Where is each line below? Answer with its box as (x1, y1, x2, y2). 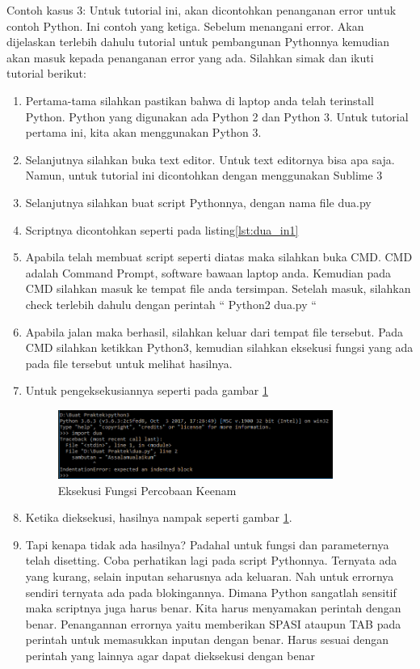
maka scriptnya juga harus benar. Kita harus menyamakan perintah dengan (25, 599, 401, 616)
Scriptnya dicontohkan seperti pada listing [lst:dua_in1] (25, 221, 299, 238)
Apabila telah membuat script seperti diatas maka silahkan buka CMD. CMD (25, 248, 413, 265)
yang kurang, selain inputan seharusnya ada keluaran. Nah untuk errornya (25, 568, 394, 584)
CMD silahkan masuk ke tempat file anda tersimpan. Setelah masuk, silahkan (25, 280, 411, 297)
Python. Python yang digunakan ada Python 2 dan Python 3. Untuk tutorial (25, 108, 409, 125)
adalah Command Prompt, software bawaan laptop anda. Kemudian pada (25, 264, 392, 281)
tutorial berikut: (6, 65, 86, 82)
